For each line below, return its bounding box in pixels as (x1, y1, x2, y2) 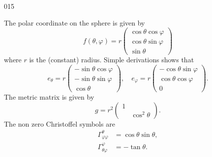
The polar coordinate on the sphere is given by (4, 17, 145, 27)
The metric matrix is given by (4, 92, 94, 102)
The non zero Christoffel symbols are (4, 118, 115, 129)
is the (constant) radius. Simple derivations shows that (29, 54, 194, 65)
